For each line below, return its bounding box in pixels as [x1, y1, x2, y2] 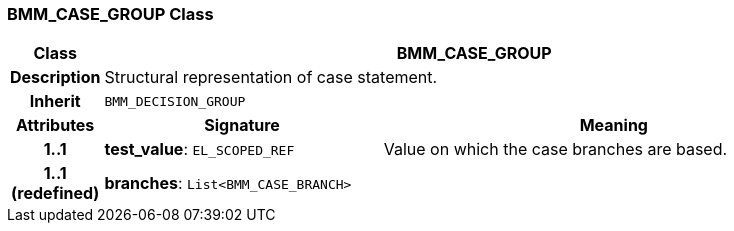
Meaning [579, 115, 648, 136]
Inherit [29, 91, 81, 112]
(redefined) [11, 183, 100, 204]
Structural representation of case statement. [104, 67, 438, 88]
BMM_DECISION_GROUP [104, 93, 246, 109]
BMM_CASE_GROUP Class [7, 4, 214, 24]
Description [10, 67, 101, 88]
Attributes [16, 115, 95, 136]
